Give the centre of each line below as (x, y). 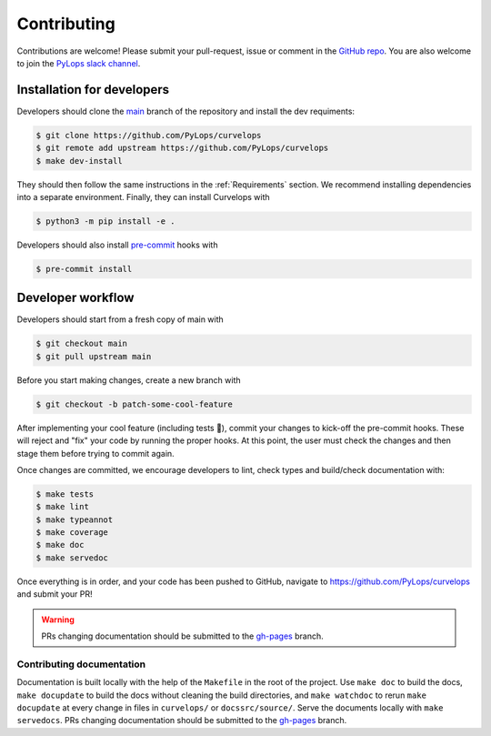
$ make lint (63, 507)
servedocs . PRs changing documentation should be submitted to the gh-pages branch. (182, 721)
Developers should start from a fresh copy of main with (120, 319)
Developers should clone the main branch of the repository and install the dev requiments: (185, 111)
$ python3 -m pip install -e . (106, 221)
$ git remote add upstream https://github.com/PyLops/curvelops (182, 148)
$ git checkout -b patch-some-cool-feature (135, 404)
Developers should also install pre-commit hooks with (117, 245)
